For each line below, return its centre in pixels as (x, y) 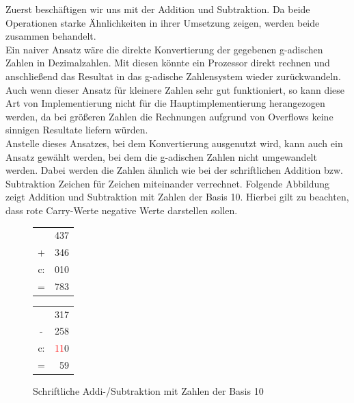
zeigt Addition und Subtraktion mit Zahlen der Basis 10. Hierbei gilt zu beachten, (177, 197)
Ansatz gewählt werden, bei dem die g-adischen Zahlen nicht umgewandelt (161, 156)
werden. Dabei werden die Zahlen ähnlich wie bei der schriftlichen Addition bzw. (174, 170)
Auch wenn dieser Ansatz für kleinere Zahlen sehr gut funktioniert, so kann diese (175, 89)
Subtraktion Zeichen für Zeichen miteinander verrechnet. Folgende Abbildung (168, 183)
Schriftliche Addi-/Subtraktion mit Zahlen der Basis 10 (148, 391)
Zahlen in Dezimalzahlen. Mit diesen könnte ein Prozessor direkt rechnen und (168, 63)
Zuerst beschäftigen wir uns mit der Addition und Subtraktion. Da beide (158, 9)
